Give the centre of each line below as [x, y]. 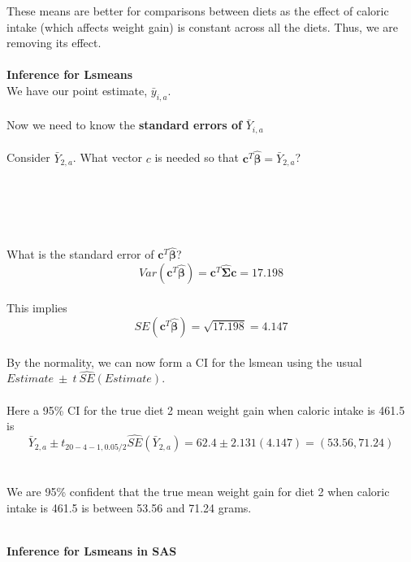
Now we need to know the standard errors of [125, 125]
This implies [37, 308]
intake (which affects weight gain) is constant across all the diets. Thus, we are [202, 26]
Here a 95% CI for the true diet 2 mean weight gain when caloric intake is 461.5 [206, 410]
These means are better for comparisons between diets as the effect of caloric [198, 11]
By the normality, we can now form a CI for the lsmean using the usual [184, 362]
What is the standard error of [80, 254]
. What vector [108, 157]
